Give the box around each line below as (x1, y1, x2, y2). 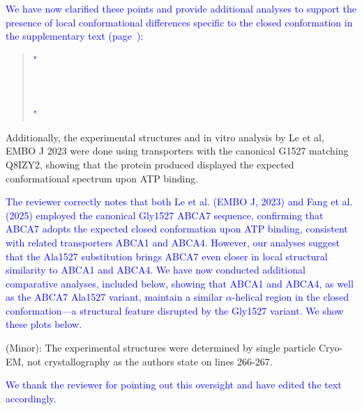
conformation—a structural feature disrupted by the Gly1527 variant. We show (6, 303, 344, 317)
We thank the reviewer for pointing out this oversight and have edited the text (6, 377, 342, 392)
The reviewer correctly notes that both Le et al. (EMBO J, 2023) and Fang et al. (6, 194, 353, 209)
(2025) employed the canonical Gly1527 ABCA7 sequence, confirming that (6, 207, 324, 222)
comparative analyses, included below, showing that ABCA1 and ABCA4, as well (6, 276, 354, 290)
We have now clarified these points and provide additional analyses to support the (6, 1, 356, 15)
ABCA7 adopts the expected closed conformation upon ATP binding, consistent (6, 221, 348, 236)
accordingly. (6, 391, 56, 405)
